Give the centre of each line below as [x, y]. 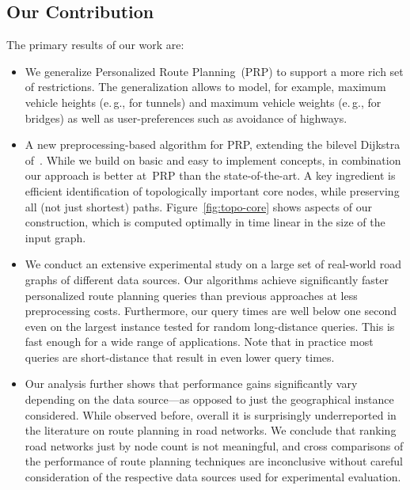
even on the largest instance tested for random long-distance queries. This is [210, 326]
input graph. [55, 237]
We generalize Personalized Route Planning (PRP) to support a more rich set [214, 71]
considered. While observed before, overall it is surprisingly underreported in [211, 414]
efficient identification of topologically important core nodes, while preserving [212, 190]
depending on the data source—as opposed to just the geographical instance [209, 399]
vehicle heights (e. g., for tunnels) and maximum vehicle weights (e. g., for [203, 102]
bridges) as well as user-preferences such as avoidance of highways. [186, 118]
